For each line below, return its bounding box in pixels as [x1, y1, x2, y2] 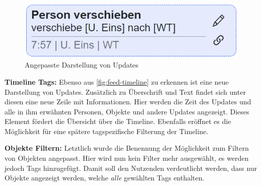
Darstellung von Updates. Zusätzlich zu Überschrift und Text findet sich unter [5, 86, 246, 97]
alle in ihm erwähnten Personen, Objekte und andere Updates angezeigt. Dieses [5, 106, 249, 116]
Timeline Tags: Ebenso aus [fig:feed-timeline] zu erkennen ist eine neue [5, 76, 229, 87]
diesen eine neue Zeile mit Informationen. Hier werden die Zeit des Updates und [5, 96, 251, 107]
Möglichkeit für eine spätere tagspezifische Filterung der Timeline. [5, 126, 209, 136]
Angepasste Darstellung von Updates [25, 59, 139, 70]
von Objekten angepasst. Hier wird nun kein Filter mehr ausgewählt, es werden [5, 153, 249, 163]
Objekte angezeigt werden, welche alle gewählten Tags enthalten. [5, 172, 205, 183]
